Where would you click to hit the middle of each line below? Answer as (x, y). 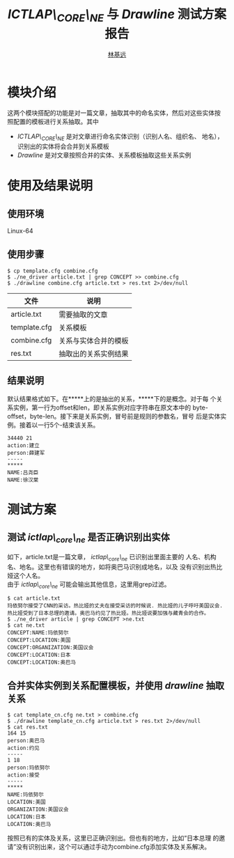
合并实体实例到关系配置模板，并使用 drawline (106, 686)
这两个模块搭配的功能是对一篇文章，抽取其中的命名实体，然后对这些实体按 (114, 113)
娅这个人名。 (25, 575)
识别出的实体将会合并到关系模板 (63, 146)
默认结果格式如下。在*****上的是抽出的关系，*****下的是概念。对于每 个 (112, 398)
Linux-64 (20, 231)
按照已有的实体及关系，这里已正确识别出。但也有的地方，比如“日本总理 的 (113, 838)
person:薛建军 (26, 453)
